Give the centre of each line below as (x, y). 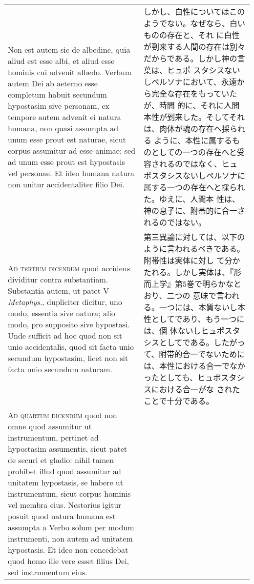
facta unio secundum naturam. (60, 369)
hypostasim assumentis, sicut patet (68, 449)
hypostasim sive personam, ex (59, 105)
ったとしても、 (171, 377)
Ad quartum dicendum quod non (63, 415)
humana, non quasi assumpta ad (63, 128)
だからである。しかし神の (190, 58)
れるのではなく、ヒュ (199, 164)
